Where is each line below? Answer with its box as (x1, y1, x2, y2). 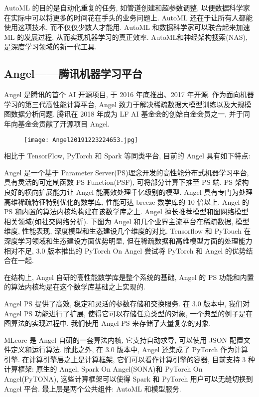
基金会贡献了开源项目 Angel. (17, 118, 110, 129)
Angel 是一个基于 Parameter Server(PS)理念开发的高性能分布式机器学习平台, (4, 167, 249, 177)
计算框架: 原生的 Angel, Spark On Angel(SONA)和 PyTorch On (4, 364, 203, 374)
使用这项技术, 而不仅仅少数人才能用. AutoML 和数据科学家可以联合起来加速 (4, 22, 250, 32)
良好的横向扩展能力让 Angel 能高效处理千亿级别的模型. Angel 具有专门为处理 (4, 186, 253, 197)
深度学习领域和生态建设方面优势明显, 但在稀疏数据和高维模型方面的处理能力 (4, 235, 253, 246)
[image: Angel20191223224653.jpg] (24, 136, 138, 143)
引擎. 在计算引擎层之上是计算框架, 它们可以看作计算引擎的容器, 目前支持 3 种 (4, 354, 255, 364)
